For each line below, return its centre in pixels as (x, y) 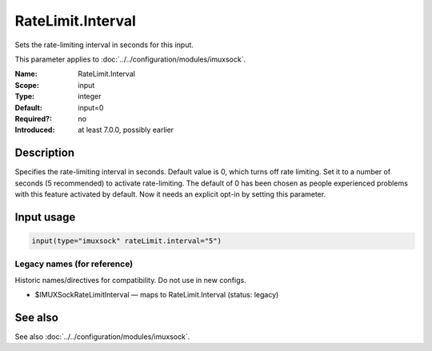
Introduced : (35, 130)
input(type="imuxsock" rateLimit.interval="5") (126, 241)
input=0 (91, 107)
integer (90, 97)
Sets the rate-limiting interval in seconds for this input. (104, 45)
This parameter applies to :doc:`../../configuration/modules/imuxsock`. (130, 59)
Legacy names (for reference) (74, 264)
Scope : (27, 85)
